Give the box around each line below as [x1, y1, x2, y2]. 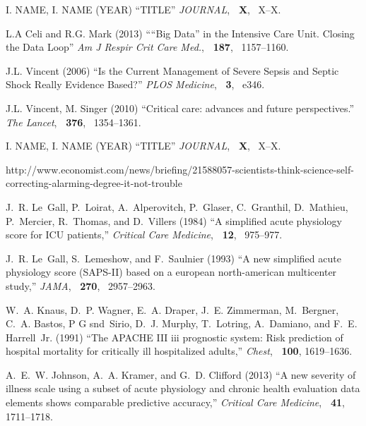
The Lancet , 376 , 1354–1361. [6, 114, 141, 129]
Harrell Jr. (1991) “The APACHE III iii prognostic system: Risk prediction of [6, 329, 343, 344]
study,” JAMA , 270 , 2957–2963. [6, 278, 155, 293]
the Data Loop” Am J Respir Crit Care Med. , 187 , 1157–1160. [6, 39, 289, 54]
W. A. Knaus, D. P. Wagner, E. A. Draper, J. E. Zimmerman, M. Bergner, [6, 302, 339, 317]
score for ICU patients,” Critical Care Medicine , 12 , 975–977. [6, 227, 283, 242]
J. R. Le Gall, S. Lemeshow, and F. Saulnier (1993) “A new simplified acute [6, 250, 341, 265]
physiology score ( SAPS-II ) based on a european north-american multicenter [6, 264, 337, 279]
